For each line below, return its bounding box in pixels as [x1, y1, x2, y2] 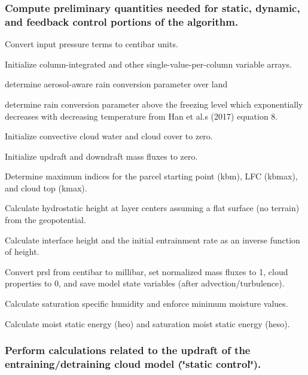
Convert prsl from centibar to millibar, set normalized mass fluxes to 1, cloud [5, 265, 288, 278]
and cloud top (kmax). [5, 181, 87, 194]
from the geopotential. [5, 214, 86, 226]
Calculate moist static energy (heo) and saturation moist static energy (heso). [5, 317, 290, 330]
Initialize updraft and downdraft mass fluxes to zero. [5, 150, 198, 162]
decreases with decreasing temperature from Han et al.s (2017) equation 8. [5, 109, 278, 122]
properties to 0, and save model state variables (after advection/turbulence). [5, 277, 285, 289]
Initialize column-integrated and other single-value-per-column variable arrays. [5, 57, 292, 70]
